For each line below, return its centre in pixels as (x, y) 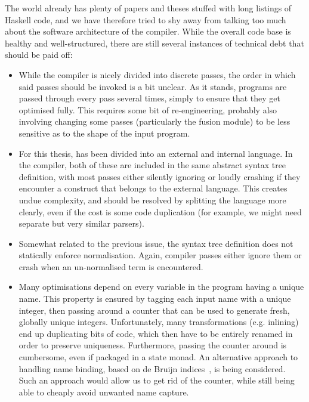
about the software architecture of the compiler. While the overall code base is (148, 31)
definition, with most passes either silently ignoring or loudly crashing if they (160, 176)
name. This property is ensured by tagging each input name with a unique (155, 299)
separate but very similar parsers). (81, 223)
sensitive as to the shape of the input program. (104, 133)
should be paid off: (39, 55)
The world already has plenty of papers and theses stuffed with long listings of (148, 8)
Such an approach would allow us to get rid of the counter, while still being (157, 380)
